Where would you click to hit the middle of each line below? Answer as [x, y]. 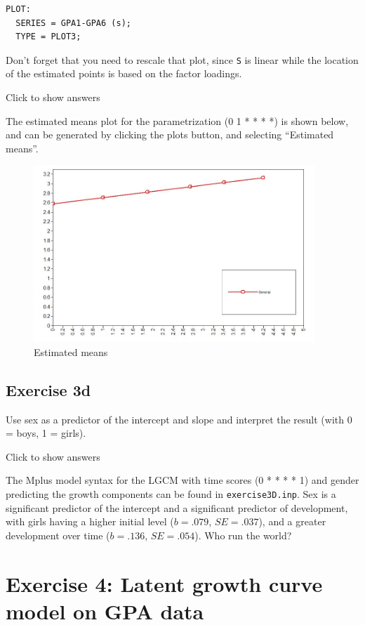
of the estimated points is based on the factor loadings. [124, 73]
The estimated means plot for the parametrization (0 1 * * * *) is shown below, [177, 120]
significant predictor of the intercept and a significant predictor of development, [177, 507]
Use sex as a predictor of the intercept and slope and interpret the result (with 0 [179, 419]
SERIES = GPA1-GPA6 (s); [73, 23]
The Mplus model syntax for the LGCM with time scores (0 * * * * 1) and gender [182, 480]
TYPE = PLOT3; [48, 37]
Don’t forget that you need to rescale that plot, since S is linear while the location [182, 59]
